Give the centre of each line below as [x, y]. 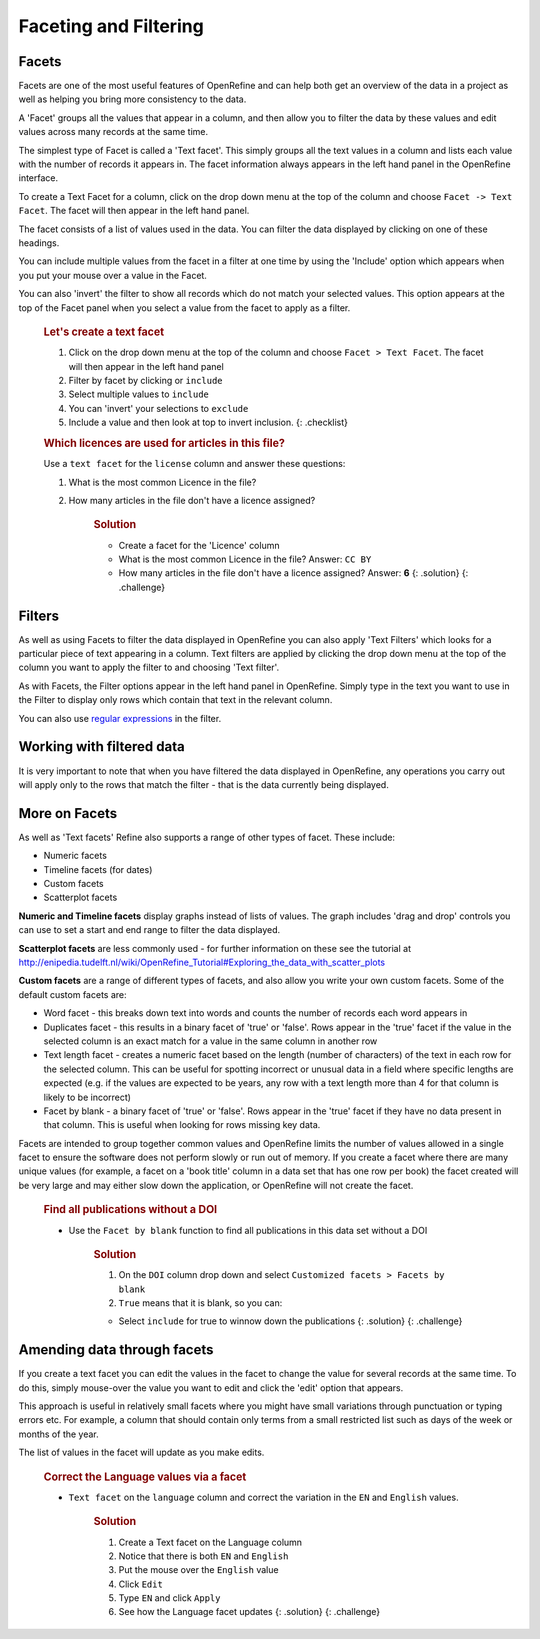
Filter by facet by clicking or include [146, 380]
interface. [38, 178]
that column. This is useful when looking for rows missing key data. [182, 1125]
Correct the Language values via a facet [145, 1477]
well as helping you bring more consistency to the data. [132, 99]
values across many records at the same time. [113, 132]
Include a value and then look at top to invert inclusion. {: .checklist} [208, 422]
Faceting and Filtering [111, 26]
